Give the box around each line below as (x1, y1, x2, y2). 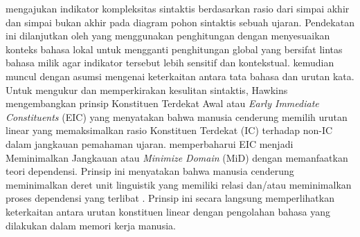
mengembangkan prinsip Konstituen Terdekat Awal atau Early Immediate (6, 96, 319, 111)
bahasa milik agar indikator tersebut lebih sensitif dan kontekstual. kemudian (6, 55, 334, 70)
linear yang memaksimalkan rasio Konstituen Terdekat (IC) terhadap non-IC (6, 123, 333, 138)
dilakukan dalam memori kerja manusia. (6, 218, 176, 232)
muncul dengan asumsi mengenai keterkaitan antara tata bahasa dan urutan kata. (6, 68, 354, 83)
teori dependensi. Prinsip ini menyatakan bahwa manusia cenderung (6, 164, 294, 178)
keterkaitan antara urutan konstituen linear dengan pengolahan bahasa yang (6, 204, 330, 218)
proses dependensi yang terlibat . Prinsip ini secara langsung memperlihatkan (6, 191, 334, 205)
